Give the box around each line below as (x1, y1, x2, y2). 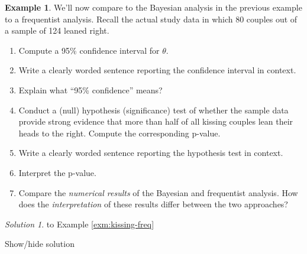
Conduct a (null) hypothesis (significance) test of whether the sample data (18, 103, 289, 116)
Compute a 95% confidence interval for (18, 44, 160, 56)
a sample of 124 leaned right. (5, 24, 109, 37)
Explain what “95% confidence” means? (18, 83, 163, 96)
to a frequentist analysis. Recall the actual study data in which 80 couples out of (5, 12, 298, 25)
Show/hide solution (5, 237, 75, 250)
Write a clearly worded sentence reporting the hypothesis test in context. (18, 146, 283, 159)
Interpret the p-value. (18, 166, 96, 178)
